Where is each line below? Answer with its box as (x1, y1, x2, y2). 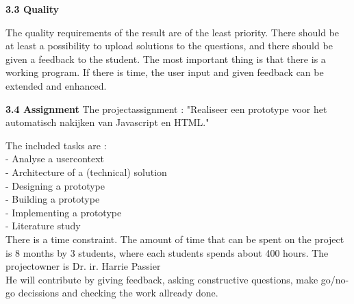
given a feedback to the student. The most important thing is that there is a (5, 51, 326, 66)
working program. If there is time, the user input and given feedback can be (5, 65, 324, 79)
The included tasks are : (5, 138, 107, 152)
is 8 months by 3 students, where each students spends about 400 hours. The (5, 245, 329, 259)
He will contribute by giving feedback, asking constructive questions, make (5, 272, 318, 286)
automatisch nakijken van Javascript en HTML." (5, 115, 210, 129)
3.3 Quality (5, 2, 60, 16)
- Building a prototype (5, 192, 100, 206)
